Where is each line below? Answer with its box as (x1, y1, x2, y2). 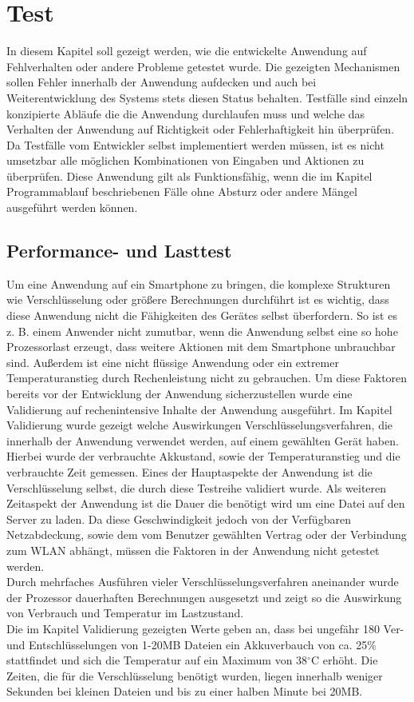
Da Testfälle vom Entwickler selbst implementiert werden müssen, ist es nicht (6, 136, 384, 153)
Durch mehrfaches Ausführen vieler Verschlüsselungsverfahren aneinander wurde (6, 573, 399, 590)
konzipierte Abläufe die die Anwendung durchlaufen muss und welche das (6, 105, 365, 122)
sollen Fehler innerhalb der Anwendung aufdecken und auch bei (6, 74, 317, 90)
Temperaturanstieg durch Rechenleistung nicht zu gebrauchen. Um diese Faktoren (6, 369, 408, 386)
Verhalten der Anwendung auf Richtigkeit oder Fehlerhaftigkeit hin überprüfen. (6, 121, 395, 138)
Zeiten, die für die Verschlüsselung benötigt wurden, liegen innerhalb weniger (6, 667, 383, 684)
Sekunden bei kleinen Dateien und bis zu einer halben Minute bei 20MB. (6, 683, 363, 700)
